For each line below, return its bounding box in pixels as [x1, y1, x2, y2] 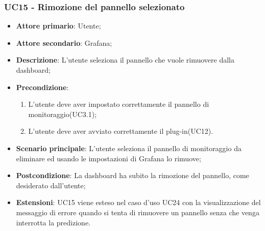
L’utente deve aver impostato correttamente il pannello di [28, 99, 209, 109]
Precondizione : [16, 81, 69, 92]
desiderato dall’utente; [16, 180, 86, 190]
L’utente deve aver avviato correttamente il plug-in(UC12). [28, 126, 213, 136]
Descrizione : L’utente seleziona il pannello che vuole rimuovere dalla [16, 54, 234, 65]
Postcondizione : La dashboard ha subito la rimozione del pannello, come [16, 170, 249, 181]
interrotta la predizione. [16, 217, 90, 227]
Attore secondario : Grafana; [16, 37, 112, 48]
